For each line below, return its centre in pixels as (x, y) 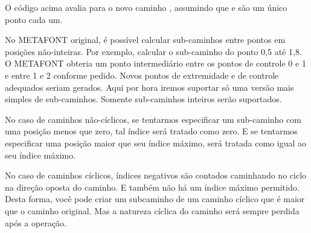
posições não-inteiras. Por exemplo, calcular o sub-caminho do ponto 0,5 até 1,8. (153, 51)
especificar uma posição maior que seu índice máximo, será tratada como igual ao (155, 143)
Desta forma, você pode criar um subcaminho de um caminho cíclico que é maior (155, 199)
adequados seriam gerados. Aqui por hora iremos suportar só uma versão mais (149, 87)
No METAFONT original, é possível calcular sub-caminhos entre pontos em (145, 40)
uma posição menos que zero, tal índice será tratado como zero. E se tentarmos (151, 131)
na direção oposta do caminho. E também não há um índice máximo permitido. (152, 187)
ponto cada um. (34, 19)
